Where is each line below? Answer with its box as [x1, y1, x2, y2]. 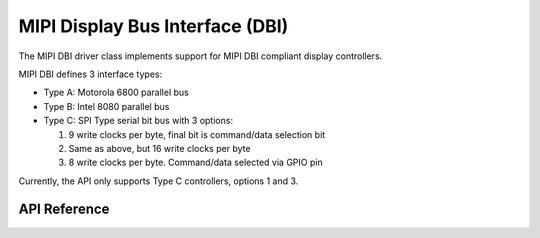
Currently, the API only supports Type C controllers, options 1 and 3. [18, 175, 299, 187]
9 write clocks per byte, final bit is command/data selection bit [68, 128, 326, 140]
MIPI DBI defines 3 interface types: [18, 68, 163, 80]
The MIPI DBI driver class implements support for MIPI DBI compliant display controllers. [18, 50, 383, 62]
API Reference [18, 201, 110, 218]
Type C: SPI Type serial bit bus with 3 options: [43, 115, 234, 127]
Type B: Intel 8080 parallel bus [43, 100, 170, 112]
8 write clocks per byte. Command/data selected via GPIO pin [68, 156, 324, 169]
